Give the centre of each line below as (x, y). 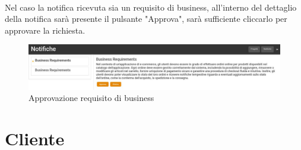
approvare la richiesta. (45, 30)
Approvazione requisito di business (91, 98)
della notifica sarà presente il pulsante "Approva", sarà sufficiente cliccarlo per (146, 19)
